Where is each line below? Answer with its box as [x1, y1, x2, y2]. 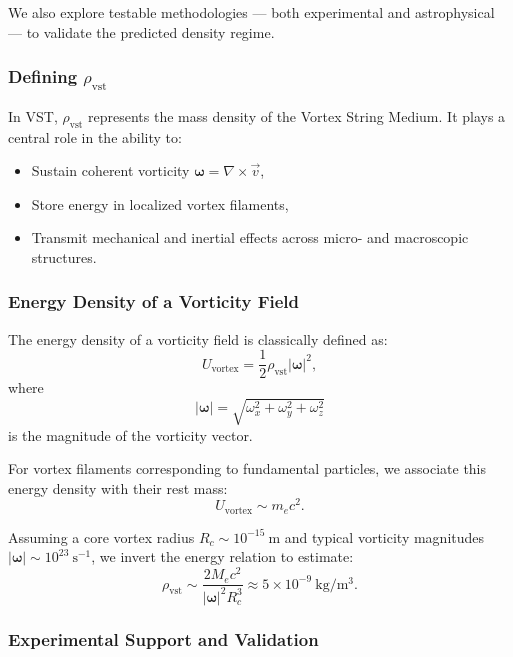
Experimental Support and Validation [8, 627, 319, 652]
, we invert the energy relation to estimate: [91, 546, 354, 567]
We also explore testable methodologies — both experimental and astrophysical [8, 2, 495, 22]
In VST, [8, 105, 58, 126]
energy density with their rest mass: [8, 477, 228, 498]
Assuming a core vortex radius [8, 526, 195, 547]
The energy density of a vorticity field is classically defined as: [8, 328, 388, 349]
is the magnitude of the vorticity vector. [8, 424, 253, 445]
